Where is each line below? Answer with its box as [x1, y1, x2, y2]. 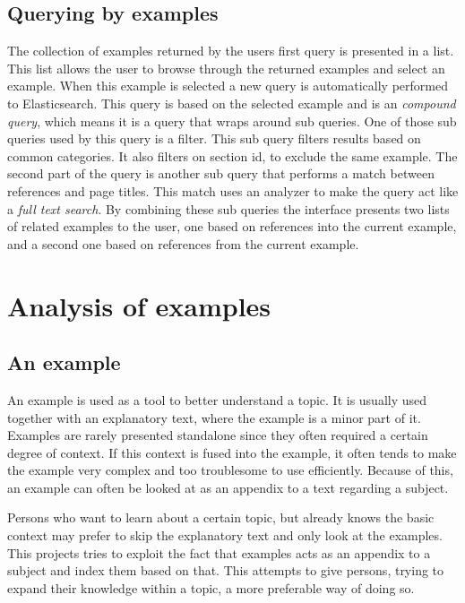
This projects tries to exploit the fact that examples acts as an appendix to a [7, 543, 431, 562]
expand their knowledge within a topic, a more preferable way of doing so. [7, 578, 415, 597]
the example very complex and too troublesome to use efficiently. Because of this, [7, 461, 453, 479]
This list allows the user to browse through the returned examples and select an [7, 58, 445, 77]
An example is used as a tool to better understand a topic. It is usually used [7, 390, 427, 409]
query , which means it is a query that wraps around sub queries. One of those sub [7, 111, 457, 130]
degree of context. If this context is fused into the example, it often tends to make [7, 443, 457, 461]
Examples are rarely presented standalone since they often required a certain [7, 426, 428, 444]
